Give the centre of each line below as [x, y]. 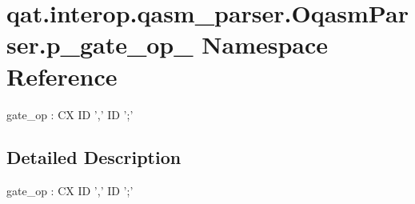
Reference [62, 76]
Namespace [265, 44]
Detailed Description [94, 157]
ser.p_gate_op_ [100, 44]
